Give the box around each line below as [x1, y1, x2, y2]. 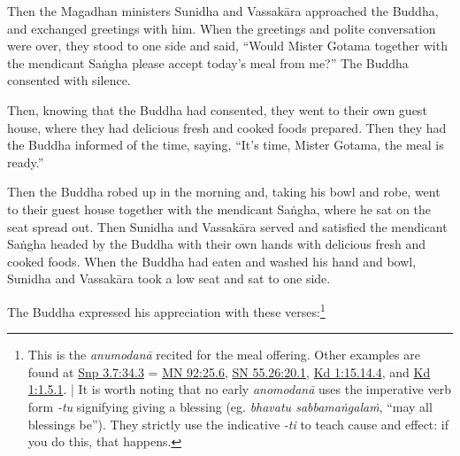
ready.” [7, 152, 44, 171]
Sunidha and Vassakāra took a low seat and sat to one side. [7, 269, 331, 288]
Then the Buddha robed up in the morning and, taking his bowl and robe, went [7, 182, 441, 201]
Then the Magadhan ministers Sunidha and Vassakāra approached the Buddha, [7, 2, 439, 19]
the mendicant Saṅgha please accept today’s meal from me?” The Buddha [7, 53, 409, 72]
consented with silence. [7, 71, 131, 89]
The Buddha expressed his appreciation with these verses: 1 [7, 299, 326, 321]
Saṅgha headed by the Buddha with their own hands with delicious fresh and [7, 235, 426, 253]
